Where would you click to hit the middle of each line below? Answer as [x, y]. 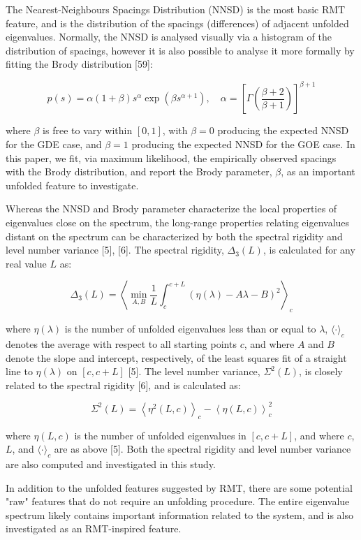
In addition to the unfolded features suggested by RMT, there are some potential [179, 487]
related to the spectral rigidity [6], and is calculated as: [123, 385]
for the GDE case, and [54, 144]
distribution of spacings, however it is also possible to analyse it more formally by [180, 50]
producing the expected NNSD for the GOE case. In [243, 144]
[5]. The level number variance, [194, 371]
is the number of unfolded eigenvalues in [160, 435]
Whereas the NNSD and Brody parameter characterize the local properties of [171, 209]
